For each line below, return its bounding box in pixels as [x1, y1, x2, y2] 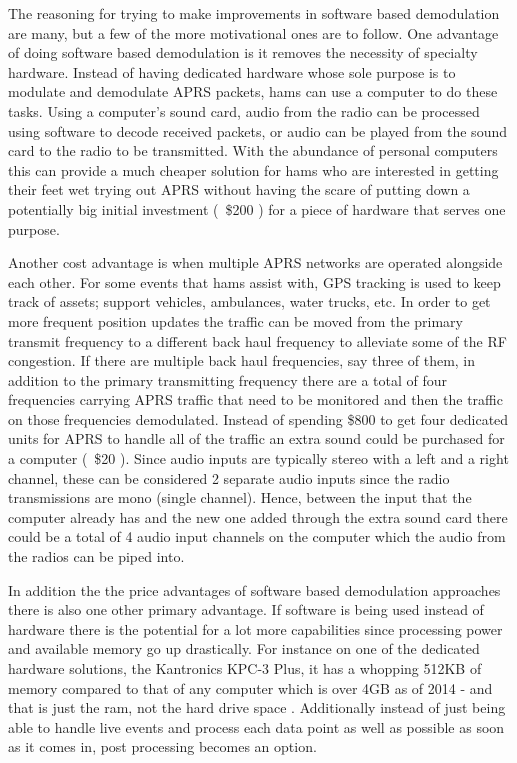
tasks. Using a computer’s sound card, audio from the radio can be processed [8, 100, 480, 121]
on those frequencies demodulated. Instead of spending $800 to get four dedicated [8, 408, 509, 429]
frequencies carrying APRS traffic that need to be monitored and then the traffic [8, 389, 503, 410]
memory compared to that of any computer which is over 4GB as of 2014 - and [8, 677, 493, 698]
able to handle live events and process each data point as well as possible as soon [8, 716, 505, 737]
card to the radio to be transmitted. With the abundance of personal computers [8, 140, 498, 161]
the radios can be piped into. [8, 546, 185, 567]
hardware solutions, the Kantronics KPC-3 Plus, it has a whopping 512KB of [8, 658, 482, 678]
